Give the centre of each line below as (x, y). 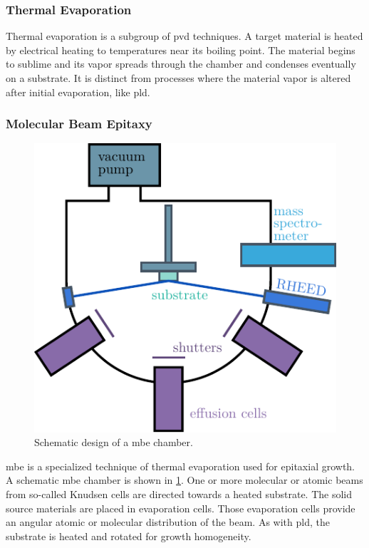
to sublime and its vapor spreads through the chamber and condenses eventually (181, 64)
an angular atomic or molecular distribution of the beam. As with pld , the (168, 522)
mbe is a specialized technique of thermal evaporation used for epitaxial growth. (181, 466)
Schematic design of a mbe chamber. (114, 442)
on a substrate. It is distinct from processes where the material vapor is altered (178, 78)
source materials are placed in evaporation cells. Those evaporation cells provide (181, 508)
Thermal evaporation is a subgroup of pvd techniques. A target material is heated (184, 36)
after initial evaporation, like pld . (78, 92)
